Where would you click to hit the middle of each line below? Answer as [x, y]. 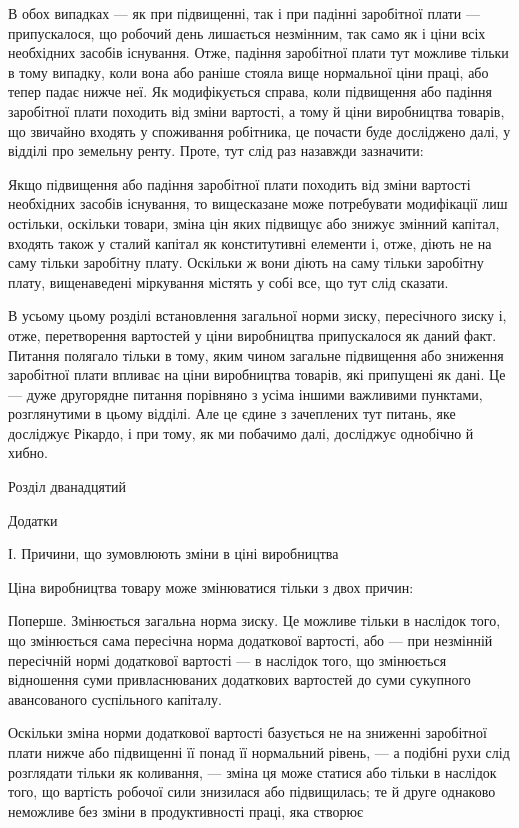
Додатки [33, 519]
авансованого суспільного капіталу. [115, 698]
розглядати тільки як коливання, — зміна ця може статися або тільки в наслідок [252, 771]
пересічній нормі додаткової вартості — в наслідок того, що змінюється [227, 659]
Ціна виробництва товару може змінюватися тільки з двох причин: [211, 586]
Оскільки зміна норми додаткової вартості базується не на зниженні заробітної [247, 732]
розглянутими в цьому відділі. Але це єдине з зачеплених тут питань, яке [232, 413]
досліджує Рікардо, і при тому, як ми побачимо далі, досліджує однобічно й [241, 432]
